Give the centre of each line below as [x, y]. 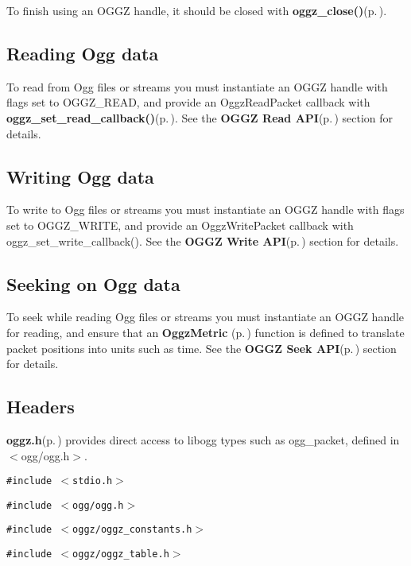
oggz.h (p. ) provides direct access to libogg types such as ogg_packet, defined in [203, 439]
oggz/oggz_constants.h [132, 530]
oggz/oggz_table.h [121, 554]
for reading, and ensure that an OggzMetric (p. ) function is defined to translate [205, 332]
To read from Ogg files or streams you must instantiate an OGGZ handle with [197, 86]
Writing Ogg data [80, 176]
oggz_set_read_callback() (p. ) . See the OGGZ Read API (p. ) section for [200, 117]
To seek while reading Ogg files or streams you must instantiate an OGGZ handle [205, 317]
